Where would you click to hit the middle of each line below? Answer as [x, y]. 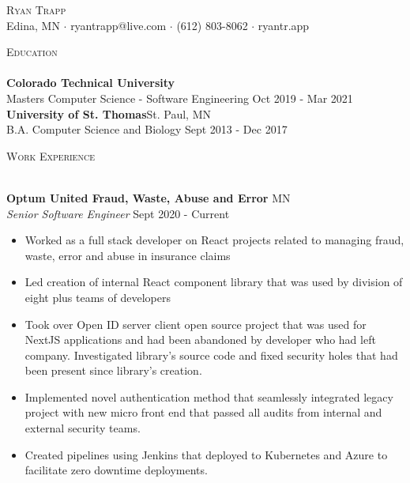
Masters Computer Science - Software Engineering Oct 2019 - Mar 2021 [180, 98]
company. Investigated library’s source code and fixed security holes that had [211, 355]
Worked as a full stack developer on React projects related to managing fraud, [214, 240]
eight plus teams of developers [98, 297]
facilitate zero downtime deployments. [116, 470]
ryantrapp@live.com [118, 25]
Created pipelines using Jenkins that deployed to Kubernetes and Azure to [206, 454]
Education [32, 52]
